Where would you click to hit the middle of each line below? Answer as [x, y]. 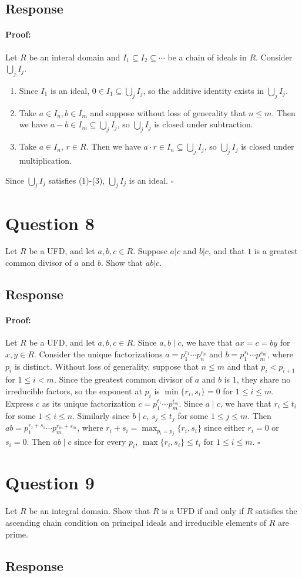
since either [224, 427]
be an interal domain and [75, 57]
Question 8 [50, 223]
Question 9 [50, 483]
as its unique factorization [89, 403]
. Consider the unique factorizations [98, 354]
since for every [100, 442]
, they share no [264, 379]
